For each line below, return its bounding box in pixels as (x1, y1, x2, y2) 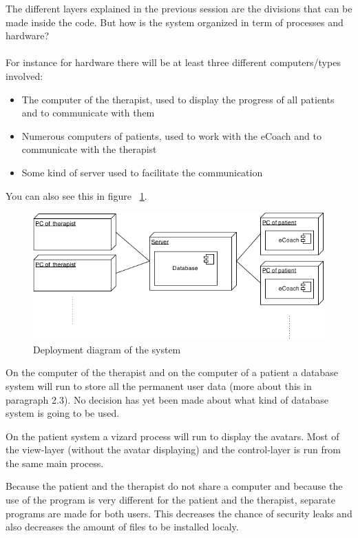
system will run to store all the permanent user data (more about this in (6, 378, 312, 393)
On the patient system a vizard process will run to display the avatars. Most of (6, 428, 339, 443)
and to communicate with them (21, 105, 155, 120)
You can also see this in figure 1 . (6, 188, 147, 203)
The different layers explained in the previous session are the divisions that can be (6, 1, 352, 15)
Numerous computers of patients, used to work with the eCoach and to (21, 128, 322, 143)
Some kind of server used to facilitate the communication (21, 165, 263, 179)
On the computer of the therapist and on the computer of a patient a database (6, 365, 338, 380)
